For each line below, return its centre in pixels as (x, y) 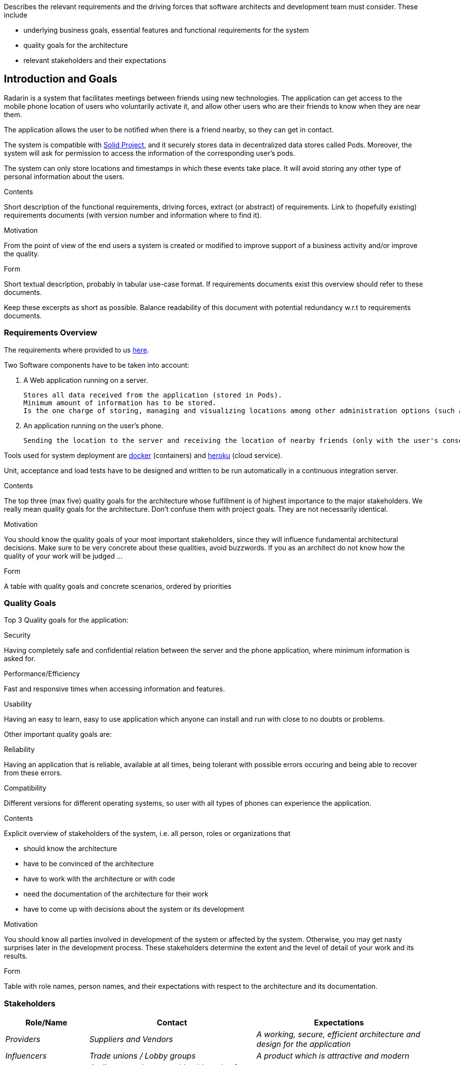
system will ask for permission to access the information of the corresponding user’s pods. (150, 153)
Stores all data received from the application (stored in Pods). (153, 395)
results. (16, 956)
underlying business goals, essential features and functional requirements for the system (166, 30)
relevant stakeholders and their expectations (95, 60)
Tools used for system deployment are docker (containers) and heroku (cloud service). (143, 455)
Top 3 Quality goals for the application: (66, 620)
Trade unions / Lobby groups (143, 1056)
